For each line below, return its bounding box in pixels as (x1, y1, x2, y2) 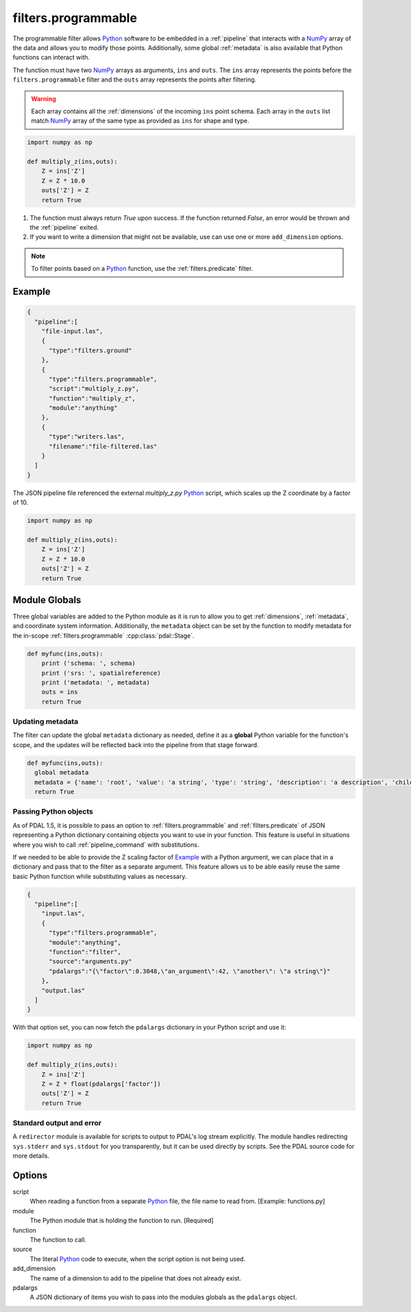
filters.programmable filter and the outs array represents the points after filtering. (12, 75, 257, 84)
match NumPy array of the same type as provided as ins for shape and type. (31, 117, 249, 125)
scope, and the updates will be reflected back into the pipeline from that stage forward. (12, 740, 260, 749)
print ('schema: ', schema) (41, 659, 136, 668)
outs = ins (41, 688, 78, 696)
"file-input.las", (41, 327, 103, 335)
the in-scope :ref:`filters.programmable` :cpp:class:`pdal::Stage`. (12, 631, 195, 640)
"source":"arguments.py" (49, 958, 133, 966)
